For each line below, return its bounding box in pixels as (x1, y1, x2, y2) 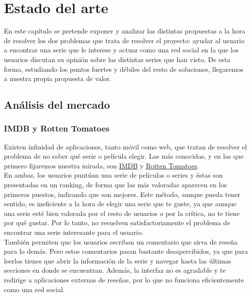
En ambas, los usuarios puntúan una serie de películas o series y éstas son (4, 170, 223, 180)
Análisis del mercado (4, 97, 110, 112)
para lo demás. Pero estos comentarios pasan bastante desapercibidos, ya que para (4, 246, 248, 256)
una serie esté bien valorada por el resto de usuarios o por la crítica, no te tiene (4, 208, 240, 218)
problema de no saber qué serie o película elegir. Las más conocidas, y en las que (4, 151, 244, 161)
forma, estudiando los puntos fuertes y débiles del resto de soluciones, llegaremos (4, 64, 243, 74)
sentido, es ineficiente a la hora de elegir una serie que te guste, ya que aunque (4, 198, 236, 209)
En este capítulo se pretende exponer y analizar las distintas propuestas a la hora (4, 26, 245, 36)
